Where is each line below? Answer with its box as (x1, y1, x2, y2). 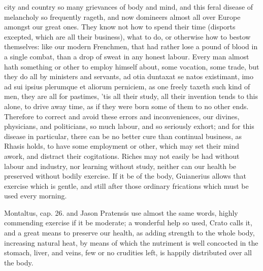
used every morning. (4, 190, 67, 201)
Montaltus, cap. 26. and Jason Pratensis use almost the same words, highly (4, 207, 238, 218)
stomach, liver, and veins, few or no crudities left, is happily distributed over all (4, 247, 252, 258)
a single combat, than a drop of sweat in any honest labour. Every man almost (4, 51, 249, 61)
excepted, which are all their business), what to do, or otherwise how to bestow (4, 31, 251, 42)
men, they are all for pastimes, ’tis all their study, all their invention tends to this (4, 91, 258, 101)
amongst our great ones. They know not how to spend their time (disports (4, 21, 236, 32)
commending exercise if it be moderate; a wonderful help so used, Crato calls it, (4, 217, 252, 228)
